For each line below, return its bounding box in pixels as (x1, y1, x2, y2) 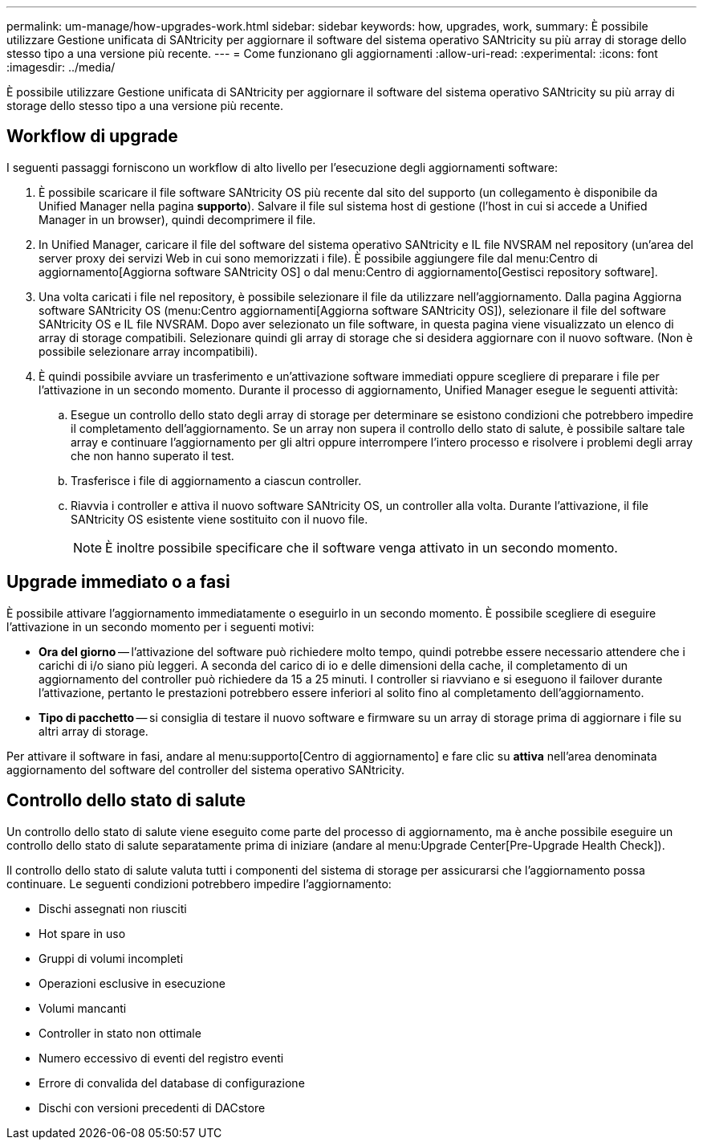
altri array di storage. (39, 724, 148, 738)
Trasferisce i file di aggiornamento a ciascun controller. (71, 473, 362, 487)
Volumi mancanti (39, 1001, 127, 1015)
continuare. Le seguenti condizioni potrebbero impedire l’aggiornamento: (6, 876, 392, 891)
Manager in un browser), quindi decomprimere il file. (39, 212, 316, 226)
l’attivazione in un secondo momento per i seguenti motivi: (6, 619, 315, 634)
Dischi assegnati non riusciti (39, 901, 187, 916)
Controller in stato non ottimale (39, 1026, 201, 1040)
